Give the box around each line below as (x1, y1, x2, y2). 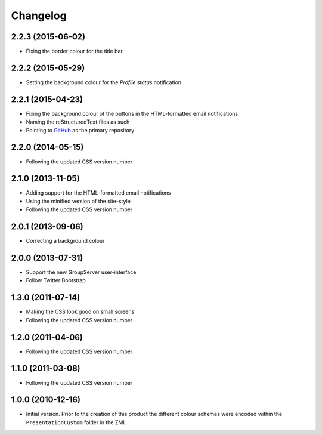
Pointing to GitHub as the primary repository (26, 127, 135, 134)
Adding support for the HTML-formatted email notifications (26, 189, 171, 196)
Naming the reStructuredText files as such (26, 118, 130, 125)
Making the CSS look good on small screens (26, 308, 135, 316)
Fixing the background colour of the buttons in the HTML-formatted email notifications (26, 110, 239, 117)
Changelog (11, 9, 67, 22)
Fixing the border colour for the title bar (26, 48, 123, 55)
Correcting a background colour (26, 237, 105, 245)
